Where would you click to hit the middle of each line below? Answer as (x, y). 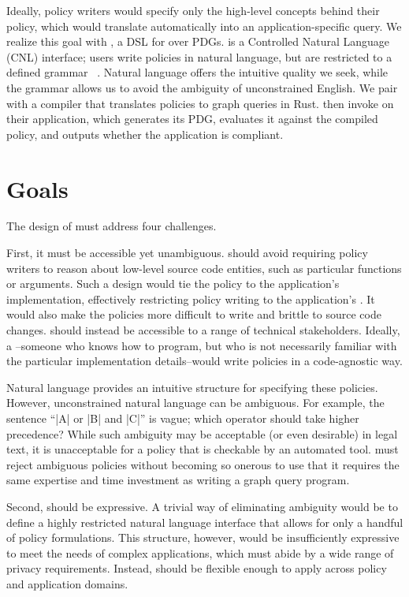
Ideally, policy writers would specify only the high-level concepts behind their (193, 10)
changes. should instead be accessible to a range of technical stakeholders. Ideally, (203, 330)
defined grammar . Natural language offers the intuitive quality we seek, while (197, 72)
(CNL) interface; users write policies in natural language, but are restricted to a (199, 56)
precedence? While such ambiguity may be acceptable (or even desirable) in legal (202, 433)
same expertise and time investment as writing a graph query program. (178, 480)
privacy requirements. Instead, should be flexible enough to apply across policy (197, 568)
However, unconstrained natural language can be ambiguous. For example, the (195, 403)
